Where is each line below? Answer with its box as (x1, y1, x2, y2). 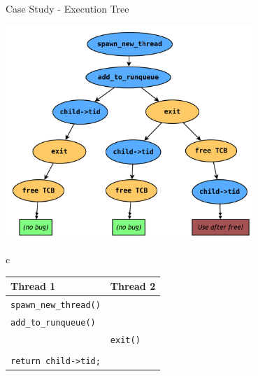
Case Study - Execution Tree (6, 1, 129, 15)
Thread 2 (110, 279, 156, 293)
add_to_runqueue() (10, 317, 96, 328)
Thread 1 (10, 279, 56, 293)
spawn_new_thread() (10, 300, 101, 311)
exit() (110, 335, 141, 345)
